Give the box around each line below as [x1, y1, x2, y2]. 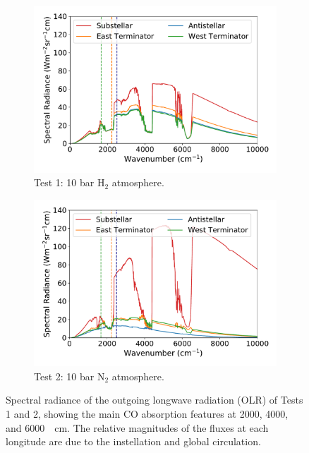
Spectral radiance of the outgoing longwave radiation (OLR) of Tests [6, 392, 303, 407]
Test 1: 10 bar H [34, 175, 105, 190]
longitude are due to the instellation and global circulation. [6, 434, 261, 449]
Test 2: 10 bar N [34, 368, 105, 383]
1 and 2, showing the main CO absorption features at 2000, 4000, [6, 406, 289, 421]
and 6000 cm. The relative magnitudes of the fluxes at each [6, 420, 269, 435]
